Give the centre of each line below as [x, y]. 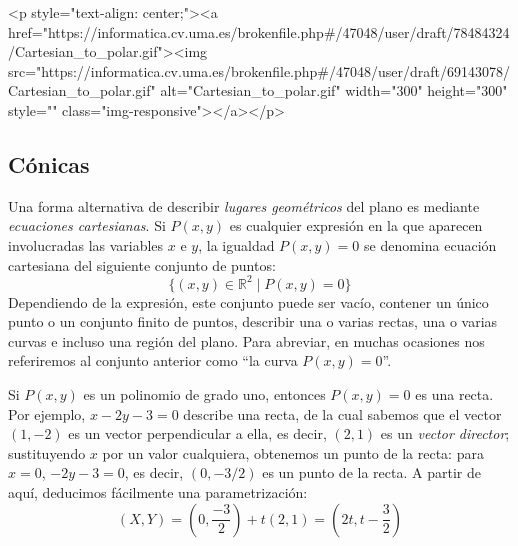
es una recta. [454, 394]
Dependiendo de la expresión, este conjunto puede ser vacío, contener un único [248, 301]
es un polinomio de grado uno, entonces [204, 394]
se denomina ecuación [430, 244]
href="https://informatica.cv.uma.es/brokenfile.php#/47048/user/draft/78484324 [259, 31]
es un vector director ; [445, 433]
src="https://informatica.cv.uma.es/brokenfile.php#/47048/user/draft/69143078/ [259, 70]
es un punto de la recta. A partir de [371, 472]
